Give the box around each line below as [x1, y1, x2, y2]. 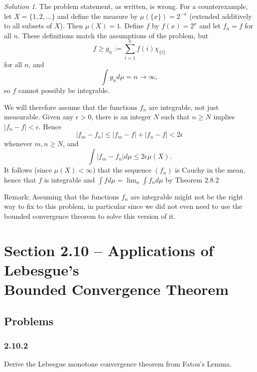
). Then [60, 20, 83, 31]
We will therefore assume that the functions [4, 101, 137, 112]
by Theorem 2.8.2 [165, 174, 219, 185]
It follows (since [4, 165, 52, 175]
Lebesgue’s [4, 259, 79, 279]
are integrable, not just [148, 101, 219, 112]
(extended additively [189, 10, 252, 21]
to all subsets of [4, 20, 52, 31]
